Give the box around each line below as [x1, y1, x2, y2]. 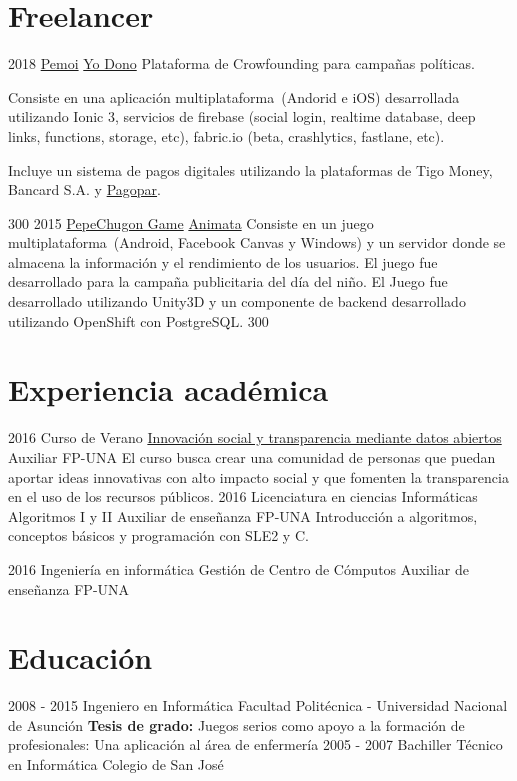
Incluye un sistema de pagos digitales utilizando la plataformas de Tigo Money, [8, 159, 493, 180]
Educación [8, 637, 153, 678]
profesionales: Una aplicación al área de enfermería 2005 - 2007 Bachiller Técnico [8, 734, 503, 755]
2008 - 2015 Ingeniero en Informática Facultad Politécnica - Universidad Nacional [8, 695, 508, 716]
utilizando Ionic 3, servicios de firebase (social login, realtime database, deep [8, 106, 476, 127]
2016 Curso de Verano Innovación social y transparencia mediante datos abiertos [8, 427, 502, 448]
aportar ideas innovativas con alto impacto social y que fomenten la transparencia [8, 466, 509, 487]
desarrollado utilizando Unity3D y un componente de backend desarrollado [8, 291, 466, 312]
